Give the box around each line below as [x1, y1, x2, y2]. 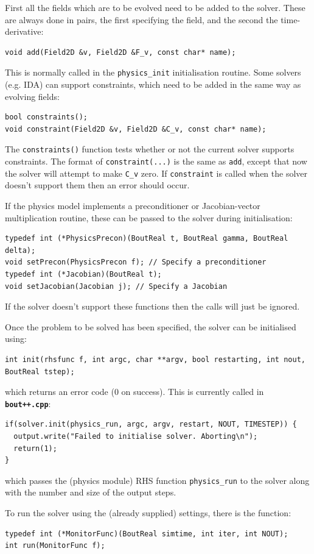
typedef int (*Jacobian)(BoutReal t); [5, 269, 162, 279]
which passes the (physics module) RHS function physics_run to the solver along [5, 474, 310, 486]
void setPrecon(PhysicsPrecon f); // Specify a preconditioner [5, 258, 267, 267]
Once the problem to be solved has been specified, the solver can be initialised [5, 320, 296, 333]
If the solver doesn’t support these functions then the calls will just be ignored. [5, 300, 300, 313]
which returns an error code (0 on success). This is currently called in [5, 385, 264, 398]
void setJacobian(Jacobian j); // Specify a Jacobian [5, 282, 228, 291]
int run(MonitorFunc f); [5, 541, 105, 550]
